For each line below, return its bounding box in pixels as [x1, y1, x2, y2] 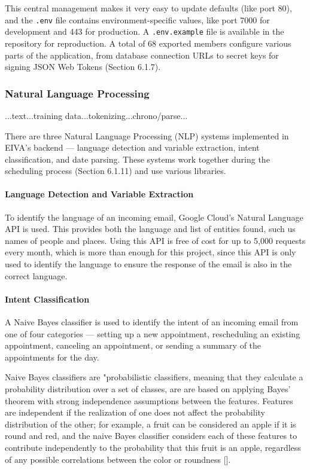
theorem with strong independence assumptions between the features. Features [5, 394, 293, 407]
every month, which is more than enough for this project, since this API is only [5, 246, 296, 258]
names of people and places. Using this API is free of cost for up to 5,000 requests [5, 234, 306, 246]
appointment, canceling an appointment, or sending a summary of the [5, 339, 262, 352]
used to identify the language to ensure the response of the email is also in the [5, 258, 292, 270]
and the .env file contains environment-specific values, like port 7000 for [5, 13, 270, 26]
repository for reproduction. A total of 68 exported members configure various [5, 36, 291, 49]
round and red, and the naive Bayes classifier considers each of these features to [5, 429, 297, 442]
